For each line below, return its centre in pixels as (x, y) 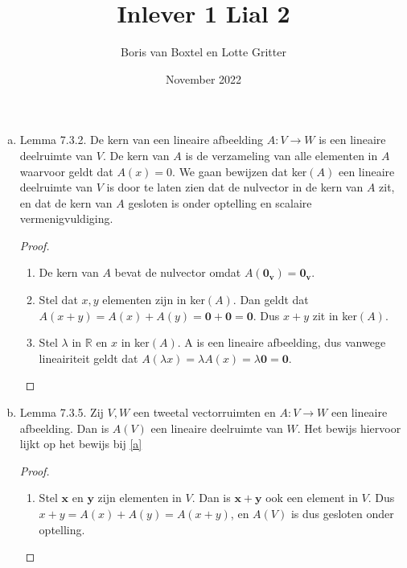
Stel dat (58, 300)
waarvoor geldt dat (66, 171)
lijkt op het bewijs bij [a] (81, 444)
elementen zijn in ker (154, 300)
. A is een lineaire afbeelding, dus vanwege (282, 342)
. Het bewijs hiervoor (349, 428)
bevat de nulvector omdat (178, 272)
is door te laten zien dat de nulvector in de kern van (235, 187)
